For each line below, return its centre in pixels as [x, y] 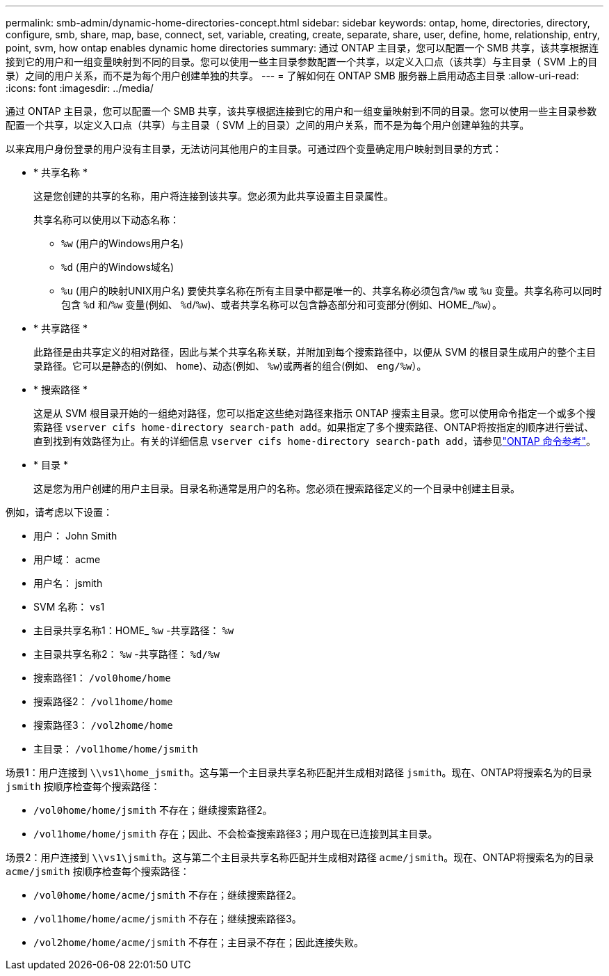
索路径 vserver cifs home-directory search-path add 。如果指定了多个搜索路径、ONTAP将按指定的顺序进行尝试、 [314, 427]
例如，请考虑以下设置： [59, 512]
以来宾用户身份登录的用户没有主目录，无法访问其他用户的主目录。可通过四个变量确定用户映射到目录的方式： [254, 149]
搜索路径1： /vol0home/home [102, 678]
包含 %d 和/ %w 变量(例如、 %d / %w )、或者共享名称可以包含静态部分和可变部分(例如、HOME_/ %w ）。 [282, 305]
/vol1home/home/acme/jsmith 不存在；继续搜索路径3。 [168, 919]
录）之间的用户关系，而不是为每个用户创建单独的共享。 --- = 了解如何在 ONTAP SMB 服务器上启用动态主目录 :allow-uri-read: [292, 76]
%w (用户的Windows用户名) [123, 243]
